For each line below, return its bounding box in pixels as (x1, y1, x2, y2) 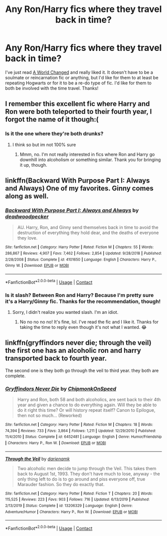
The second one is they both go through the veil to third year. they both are (5, 367, 159, 373)
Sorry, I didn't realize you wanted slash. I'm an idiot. (12, 309, 118, 315)
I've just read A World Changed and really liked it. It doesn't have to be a (5, 69, 153, 75)
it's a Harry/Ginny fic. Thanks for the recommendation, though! (5, 298, 161, 305)
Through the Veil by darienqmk (5, 456, 70, 462)
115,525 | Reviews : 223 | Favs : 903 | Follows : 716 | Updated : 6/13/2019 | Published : (5, 497, 150, 502)
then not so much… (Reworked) (17, 413, 82, 418)
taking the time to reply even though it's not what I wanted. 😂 (19, 324, 147, 330)
